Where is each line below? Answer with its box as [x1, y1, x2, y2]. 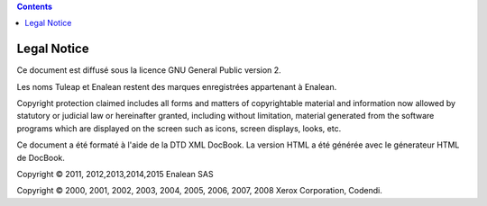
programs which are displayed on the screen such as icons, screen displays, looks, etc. [16, 122, 342, 134]
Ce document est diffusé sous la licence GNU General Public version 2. [16, 65, 281, 76]
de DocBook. [16, 152, 65, 163]
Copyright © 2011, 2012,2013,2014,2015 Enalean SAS [16, 169, 214, 180]
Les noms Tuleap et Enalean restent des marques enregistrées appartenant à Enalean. [16, 81, 337, 92]
